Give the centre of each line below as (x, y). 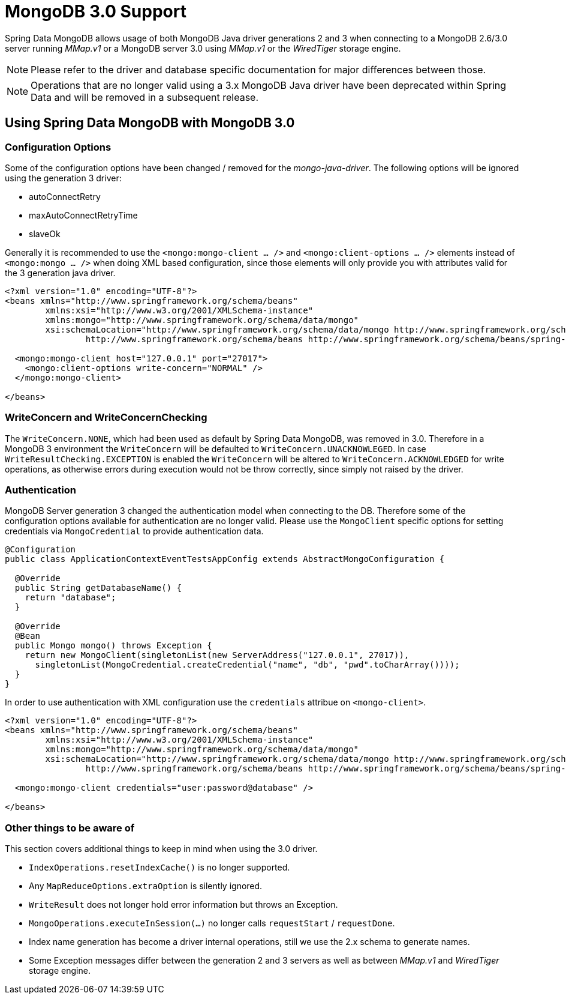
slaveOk (45, 234)
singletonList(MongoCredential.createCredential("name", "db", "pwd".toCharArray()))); (247, 665)
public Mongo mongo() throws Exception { (113, 646)
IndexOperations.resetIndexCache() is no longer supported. (159, 868)
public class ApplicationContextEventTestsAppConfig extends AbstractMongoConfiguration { (225, 559)
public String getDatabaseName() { (98, 588)
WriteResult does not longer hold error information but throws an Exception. (183, 905)
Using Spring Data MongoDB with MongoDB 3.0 (150, 123)
